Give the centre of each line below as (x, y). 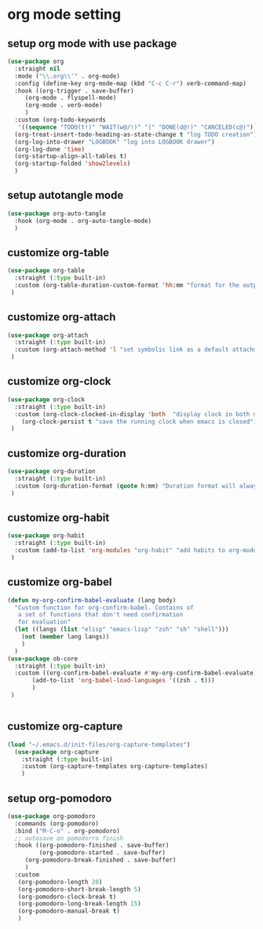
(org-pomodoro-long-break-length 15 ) (80, 904)
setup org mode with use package (92, 44)
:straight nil (37, 68)
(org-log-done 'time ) (50, 149)
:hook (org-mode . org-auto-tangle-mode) (83, 221)
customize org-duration (67, 453)
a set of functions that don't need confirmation (100, 615)
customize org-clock (59, 381)
